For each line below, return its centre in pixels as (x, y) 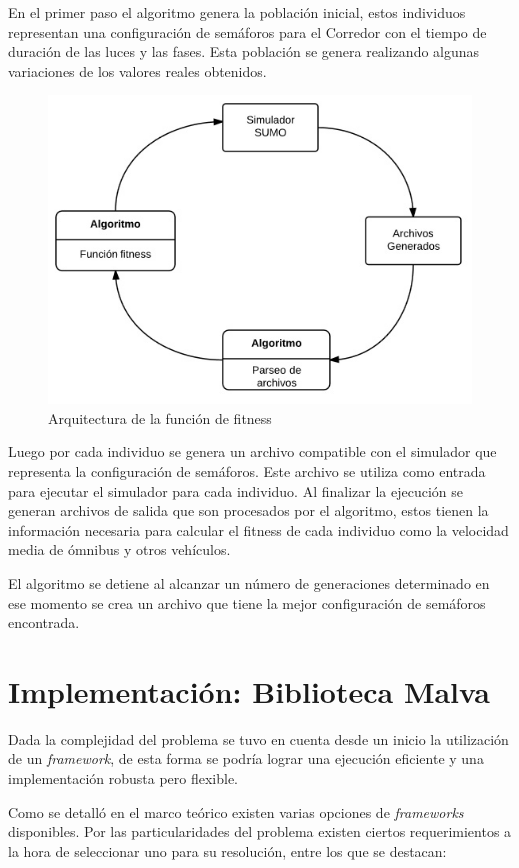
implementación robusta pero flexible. (123, 778)
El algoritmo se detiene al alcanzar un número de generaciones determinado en (249, 582)
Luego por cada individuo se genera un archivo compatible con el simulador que (252, 451)
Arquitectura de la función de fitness (160, 417)
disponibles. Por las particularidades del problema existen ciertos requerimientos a (260, 831)
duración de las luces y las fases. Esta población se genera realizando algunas (244, 51)
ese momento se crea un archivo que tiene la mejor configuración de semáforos (247, 602)
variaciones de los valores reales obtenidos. (137, 70)
